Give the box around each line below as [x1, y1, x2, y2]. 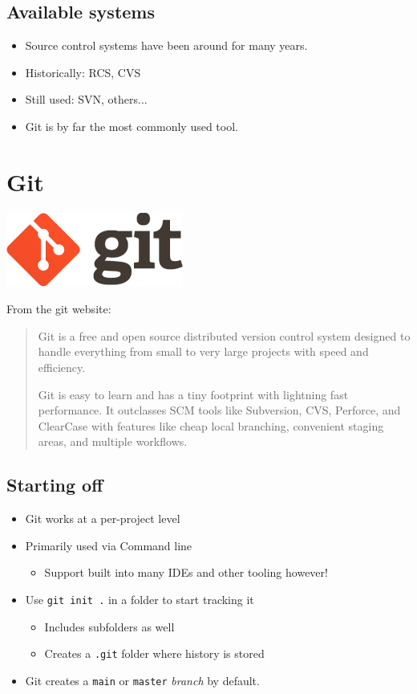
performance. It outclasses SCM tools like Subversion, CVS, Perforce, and [38, 402, 401, 418]
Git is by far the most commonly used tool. [25, 117, 238, 134]
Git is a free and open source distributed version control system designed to [38, 327, 411, 344]
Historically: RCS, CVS [25, 63, 141, 80]
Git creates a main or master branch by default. [25, 672, 260, 688]
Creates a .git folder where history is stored [44, 645, 265, 662]
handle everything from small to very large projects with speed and [38, 343, 369, 360]
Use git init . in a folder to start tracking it [25, 591, 254, 608]
